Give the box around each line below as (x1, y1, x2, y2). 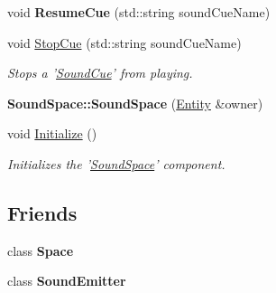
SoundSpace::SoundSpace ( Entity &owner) (7, 93, 263, 112)
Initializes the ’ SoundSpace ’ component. (7, 154, 225, 173)
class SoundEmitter (7, 271, 126, 290)
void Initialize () (7, 124, 97, 143)
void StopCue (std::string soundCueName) (7, 33, 242, 52)
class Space (7, 241, 74, 260)
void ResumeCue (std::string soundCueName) (7, 3, 271, 21)
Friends (7, 198, 78, 226)
